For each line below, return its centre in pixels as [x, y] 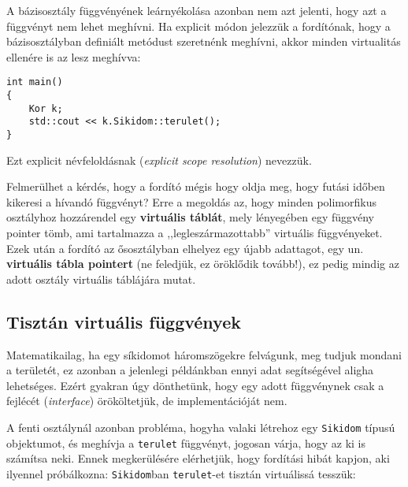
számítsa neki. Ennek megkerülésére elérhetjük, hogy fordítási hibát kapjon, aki [198, 458]
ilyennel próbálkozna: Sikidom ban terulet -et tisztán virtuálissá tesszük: [181, 473]
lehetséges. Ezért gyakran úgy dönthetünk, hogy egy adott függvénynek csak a [195, 385]
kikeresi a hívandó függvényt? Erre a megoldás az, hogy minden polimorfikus [191, 201]
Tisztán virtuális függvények [124, 321]
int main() [35, 82]
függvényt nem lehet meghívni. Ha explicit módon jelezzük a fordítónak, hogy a [198, 26]
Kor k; [46, 108]
